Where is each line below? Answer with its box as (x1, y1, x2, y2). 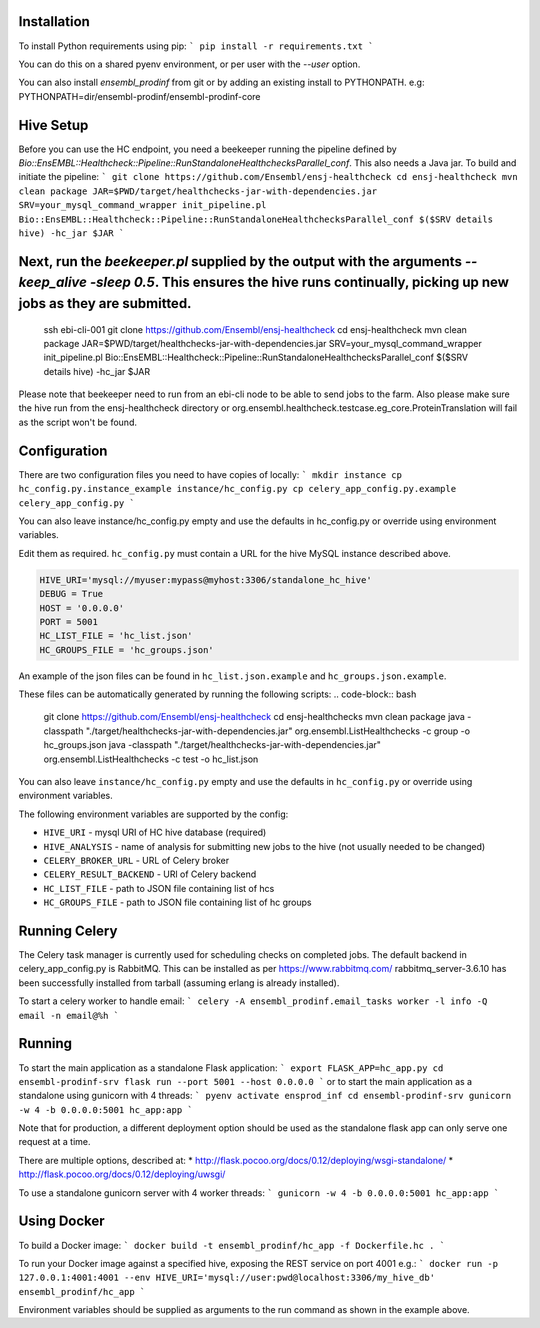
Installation (18, 13, 90, 30)
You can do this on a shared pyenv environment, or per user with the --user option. (18, 58, 361, 70)
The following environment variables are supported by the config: (18, 808, 289, 820)
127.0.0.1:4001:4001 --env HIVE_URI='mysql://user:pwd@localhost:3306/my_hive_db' (18, 1272, 435, 1284)
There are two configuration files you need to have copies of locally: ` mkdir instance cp (18, 468, 402, 480)
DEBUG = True (39, 588, 104, 600)
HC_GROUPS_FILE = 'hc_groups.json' (39, 644, 214, 655)
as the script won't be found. (18, 416, 137, 428)
